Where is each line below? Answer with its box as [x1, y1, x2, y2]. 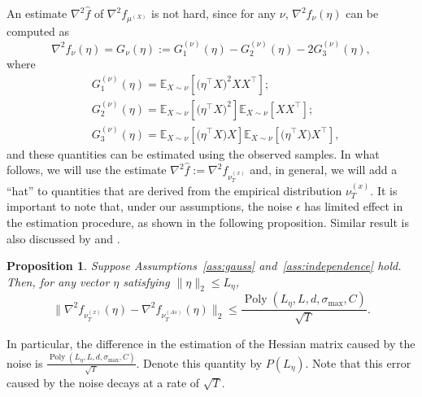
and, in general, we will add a [250, 161, 398, 178]
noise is [7, 354, 43, 371]
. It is [370, 181, 398, 198]
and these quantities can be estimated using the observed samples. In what [7, 145, 380, 162]
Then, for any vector [7, 273, 110, 290]
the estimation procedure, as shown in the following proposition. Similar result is [7, 213, 409, 230]
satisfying [123, 273, 170, 290]
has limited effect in [304, 198, 403, 215]
